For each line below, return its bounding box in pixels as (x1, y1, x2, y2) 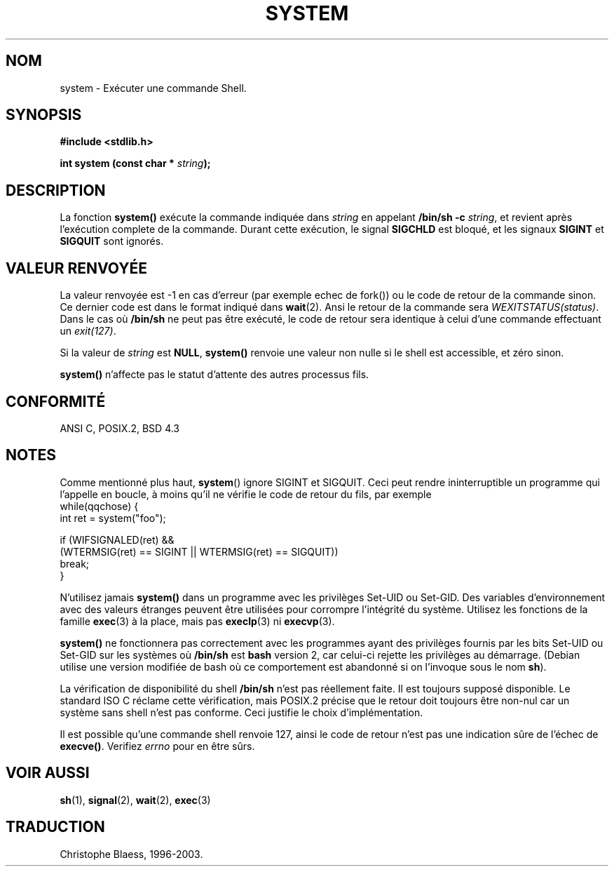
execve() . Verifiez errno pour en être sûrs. (60, 739, 255, 752)
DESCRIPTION (6, 181, 106, 199)
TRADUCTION (6, 818, 105, 836)
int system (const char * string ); (60, 157, 211, 170)
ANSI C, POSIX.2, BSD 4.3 (60, 422, 180, 434)
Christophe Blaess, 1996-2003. (60, 847, 203, 860)
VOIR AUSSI (6, 764, 90, 782)
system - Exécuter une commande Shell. (60, 81, 247, 94)
